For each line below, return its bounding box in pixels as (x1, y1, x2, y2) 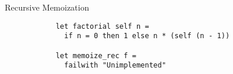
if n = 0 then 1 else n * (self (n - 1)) (64, 32, 230, 41)
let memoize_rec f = (55, 51, 136, 60)
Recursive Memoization (5, 1, 90, 13)
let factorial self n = (55, 22, 149, 31)
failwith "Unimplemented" (64, 61, 167, 70)
